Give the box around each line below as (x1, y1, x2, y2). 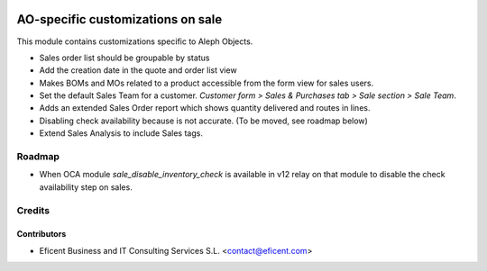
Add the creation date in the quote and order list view (39, 65, 238, 76)
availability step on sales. (39, 181, 133, 193)
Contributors (16, 229, 67, 239)
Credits (16, 203, 50, 216)
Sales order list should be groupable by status (39, 52, 210, 63)
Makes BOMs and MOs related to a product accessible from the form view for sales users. (39, 77, 374, 88)
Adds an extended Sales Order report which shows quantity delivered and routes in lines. (39, 103, 371, 113)
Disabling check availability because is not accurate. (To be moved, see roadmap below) (39, 115, 369, 126)
